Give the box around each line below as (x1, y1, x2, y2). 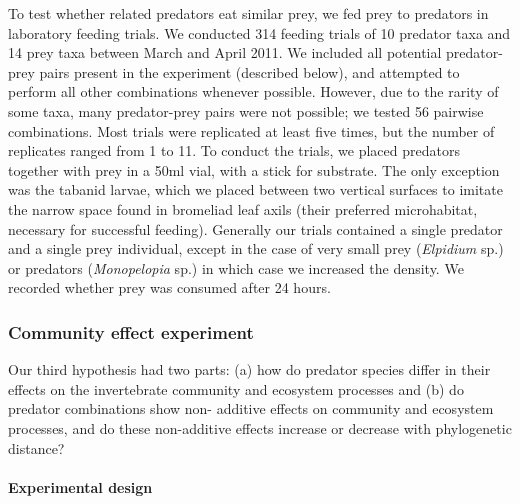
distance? (8, 437, 65, 458)
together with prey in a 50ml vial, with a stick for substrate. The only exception (8, 159, 500, 180)
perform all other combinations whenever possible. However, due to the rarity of (8, 81, 499, 102)
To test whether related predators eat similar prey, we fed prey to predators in (8, 3, 489, 23)
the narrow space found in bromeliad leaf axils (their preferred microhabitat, (8, 198, 478, 219)
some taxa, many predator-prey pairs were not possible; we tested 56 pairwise (8, 100, 484, 121)
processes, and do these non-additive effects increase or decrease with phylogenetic (8, 417, 512, 438)
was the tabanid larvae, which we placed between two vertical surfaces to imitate (8, 179, 503, 200)
